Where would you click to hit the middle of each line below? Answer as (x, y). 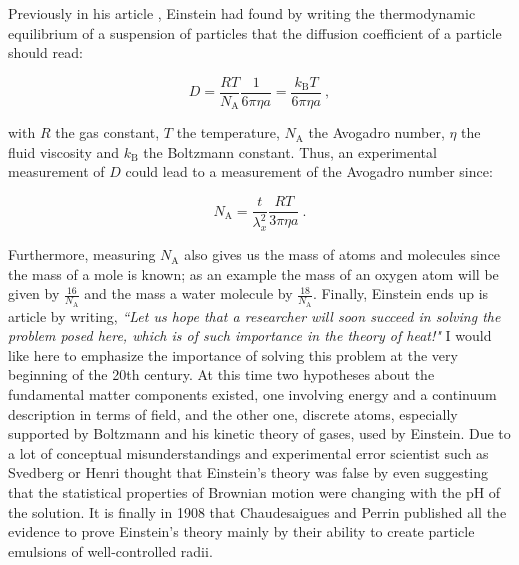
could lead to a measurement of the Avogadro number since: (309, 171)
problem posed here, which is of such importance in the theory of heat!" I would (250, 335)
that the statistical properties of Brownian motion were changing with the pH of (254, 492)
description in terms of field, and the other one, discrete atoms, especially (233, 413)
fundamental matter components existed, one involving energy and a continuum (252, 394)
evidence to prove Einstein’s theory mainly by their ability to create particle (241, 531)
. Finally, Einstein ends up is (400, 293)
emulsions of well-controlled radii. (110, 550)
